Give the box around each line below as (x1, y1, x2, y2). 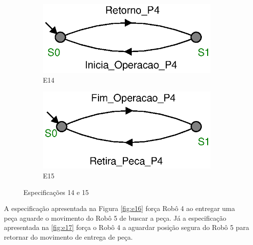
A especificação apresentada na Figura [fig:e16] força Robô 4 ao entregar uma (4, 203, 235, 213)
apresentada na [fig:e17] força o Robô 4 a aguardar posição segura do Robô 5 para (4, 222, 249, 232)
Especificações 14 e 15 (23, 187, 89, 197)
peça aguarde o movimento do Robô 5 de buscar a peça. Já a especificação (4, 212, 226, 223)
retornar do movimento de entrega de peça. (4, 231, 133, 242)
